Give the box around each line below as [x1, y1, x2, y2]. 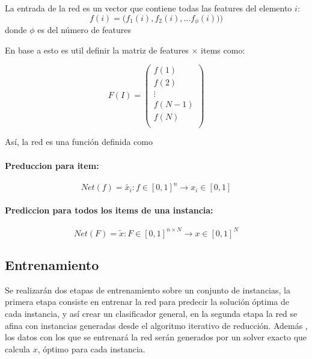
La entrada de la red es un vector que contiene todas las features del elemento [5, 2, 292, 14]
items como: [201, 43, 245, 56]
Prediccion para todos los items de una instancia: [5, 203, 213, 216]
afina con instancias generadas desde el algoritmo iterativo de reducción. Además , [5, 319, 308, 331]
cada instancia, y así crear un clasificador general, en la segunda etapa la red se [5, 307, 298, 320]
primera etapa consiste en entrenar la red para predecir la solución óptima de [5, 295, 290, 308]
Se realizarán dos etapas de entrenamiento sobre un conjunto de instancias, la [5, 283, 290, 296]
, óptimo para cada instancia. [37, 342, 145, 355]
